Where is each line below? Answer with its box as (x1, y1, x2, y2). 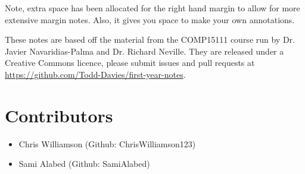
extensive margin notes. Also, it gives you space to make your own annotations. (5, 13, 295, 26)
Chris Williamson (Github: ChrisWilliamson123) (18, 137, 196, 150)
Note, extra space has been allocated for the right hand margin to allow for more (5, 2, 300, 14)
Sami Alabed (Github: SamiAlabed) (18, 157, 150, 170)
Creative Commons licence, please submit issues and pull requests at (5, 56, 255, 69)
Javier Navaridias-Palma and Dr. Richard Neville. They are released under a (5, 45, 284, 57)
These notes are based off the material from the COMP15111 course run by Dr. (5, 33, 295, 46)
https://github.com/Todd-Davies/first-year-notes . (5, 68, 186, 80)
